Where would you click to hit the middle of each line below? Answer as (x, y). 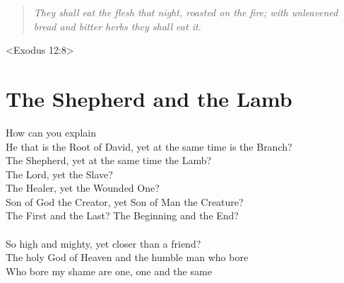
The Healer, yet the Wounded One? (83, 188)
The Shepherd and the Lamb (149, 98)
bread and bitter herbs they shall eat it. (117, 26)
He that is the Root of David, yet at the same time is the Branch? (149, 146)
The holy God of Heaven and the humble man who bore (127, 257)
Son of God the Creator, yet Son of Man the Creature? (125, 201)
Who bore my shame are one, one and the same (109, 271)
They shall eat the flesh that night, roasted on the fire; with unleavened (186, 12)
